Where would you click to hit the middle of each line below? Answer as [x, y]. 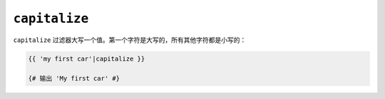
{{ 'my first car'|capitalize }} [87, 58]
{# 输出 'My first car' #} [74, 79]
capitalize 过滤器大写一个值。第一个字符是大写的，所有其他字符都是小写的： [130, 40]
